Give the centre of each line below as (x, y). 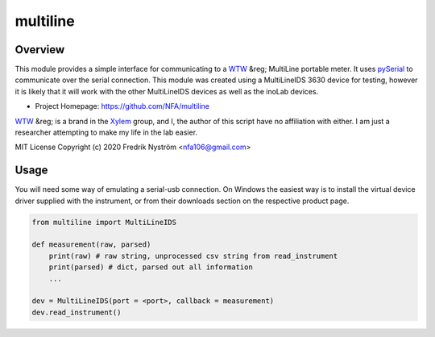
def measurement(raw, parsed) (91, 245)
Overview (40, 50)
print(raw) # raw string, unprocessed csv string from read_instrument (193, 256)
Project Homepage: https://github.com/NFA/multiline (122, 106)
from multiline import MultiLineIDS (104, 222)
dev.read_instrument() (77, 312)
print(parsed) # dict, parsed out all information (151, 267)
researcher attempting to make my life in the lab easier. (106, 132)
